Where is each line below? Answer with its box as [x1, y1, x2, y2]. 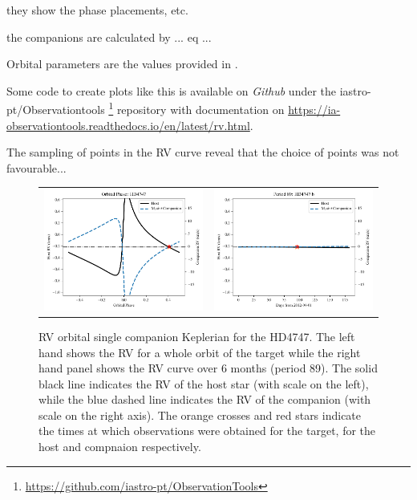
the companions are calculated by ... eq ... [6, 28, 212, 45]
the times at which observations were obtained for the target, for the [38, 422, 376, 439]
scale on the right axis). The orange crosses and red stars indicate [38, 406, 362, 423]
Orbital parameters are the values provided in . [6, 55, 238, 72]
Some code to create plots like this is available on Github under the [6, 82, 337, 99]
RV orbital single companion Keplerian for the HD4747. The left [38, 327, 355, 344]
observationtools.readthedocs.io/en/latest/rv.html [6, 116, 250, 133]
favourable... [6, 159, 67, 176]
